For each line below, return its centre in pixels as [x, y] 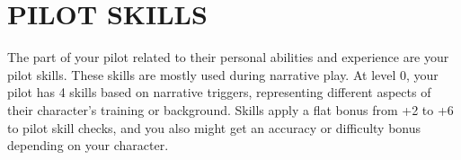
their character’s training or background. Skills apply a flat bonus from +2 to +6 [230, 109]
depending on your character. [88, 145]
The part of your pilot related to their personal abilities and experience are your [228, 57]
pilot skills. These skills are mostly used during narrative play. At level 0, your [223, 74]
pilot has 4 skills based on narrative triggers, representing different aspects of [219, 92]
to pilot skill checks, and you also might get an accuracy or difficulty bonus [214, 127]
